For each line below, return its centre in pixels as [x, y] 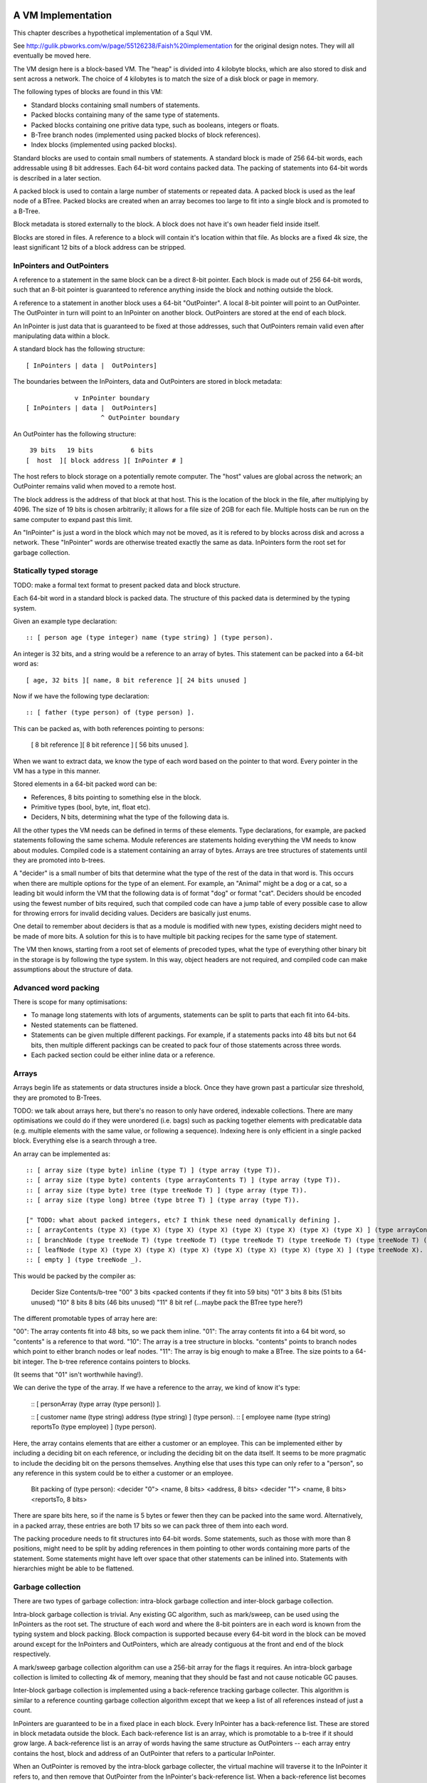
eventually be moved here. [52, 56]
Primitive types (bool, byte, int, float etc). [91, 807]
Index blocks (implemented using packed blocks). [104, 145]
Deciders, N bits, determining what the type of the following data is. [130, 817]
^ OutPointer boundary [140, 418]
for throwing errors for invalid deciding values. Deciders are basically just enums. [132, 913]
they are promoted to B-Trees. [57, 1098]
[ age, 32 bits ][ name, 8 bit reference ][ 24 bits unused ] [137, 680]
